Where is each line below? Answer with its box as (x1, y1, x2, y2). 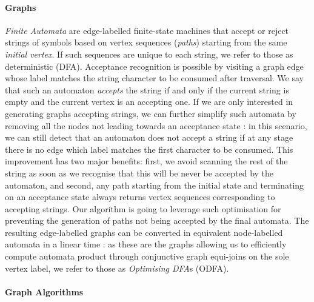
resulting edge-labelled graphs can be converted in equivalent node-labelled (5, 226, 283, 238)
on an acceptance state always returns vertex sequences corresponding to (5, 190, 275, 203)
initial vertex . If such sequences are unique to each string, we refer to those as (5, 47, 293, 60)
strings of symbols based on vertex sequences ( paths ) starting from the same (5, 36, 287, 49)
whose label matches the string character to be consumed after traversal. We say (5, 72, 304, 84)
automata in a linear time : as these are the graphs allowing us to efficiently (5, 238, 287, 250)
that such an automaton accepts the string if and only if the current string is (5, 83, 289, 96)
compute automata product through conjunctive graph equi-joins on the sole (5, 250, 289, 263)
